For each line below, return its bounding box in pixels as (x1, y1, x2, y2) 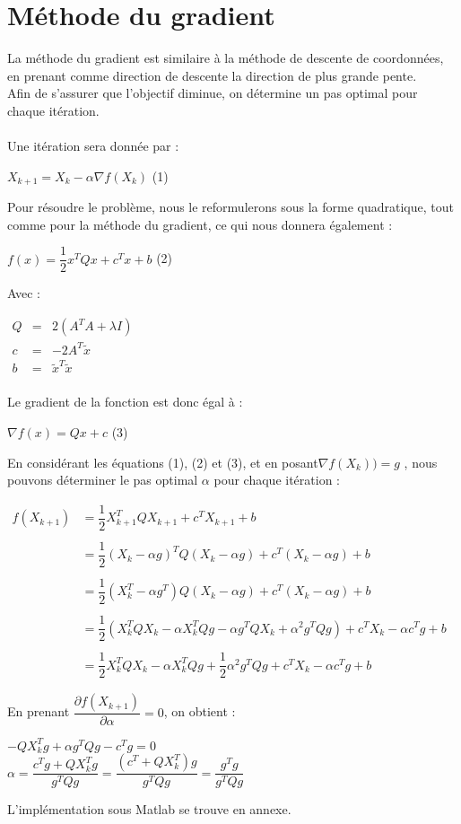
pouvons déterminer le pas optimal (7, 470, 198, 489)
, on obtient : (163, 702, 236, 721)
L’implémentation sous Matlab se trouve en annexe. (7, 800, 291, 819)
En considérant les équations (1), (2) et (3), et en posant (7, 452, 318, 471)
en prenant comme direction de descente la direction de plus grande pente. (7, 66, 417, 84)
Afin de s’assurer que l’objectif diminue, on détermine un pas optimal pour (7, 83, 418, 102)
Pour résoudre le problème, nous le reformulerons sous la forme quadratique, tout (7, 197, 454, 216)
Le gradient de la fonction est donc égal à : (7, 392, 243, 411)
